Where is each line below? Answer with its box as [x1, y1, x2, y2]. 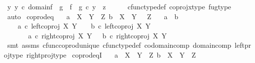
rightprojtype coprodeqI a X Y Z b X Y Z [26, 49, 196, 60]
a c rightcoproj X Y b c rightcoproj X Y [28, 30, 167, 40]
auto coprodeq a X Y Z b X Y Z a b [7, 11, 179, 21]
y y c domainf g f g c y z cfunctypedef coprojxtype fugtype [7, 1, 231, 11]
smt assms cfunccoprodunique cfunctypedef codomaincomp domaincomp [7, 40, 231, 50]
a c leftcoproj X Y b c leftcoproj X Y [17, 21, 151, 31]
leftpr [234, 40, 251, 50]
